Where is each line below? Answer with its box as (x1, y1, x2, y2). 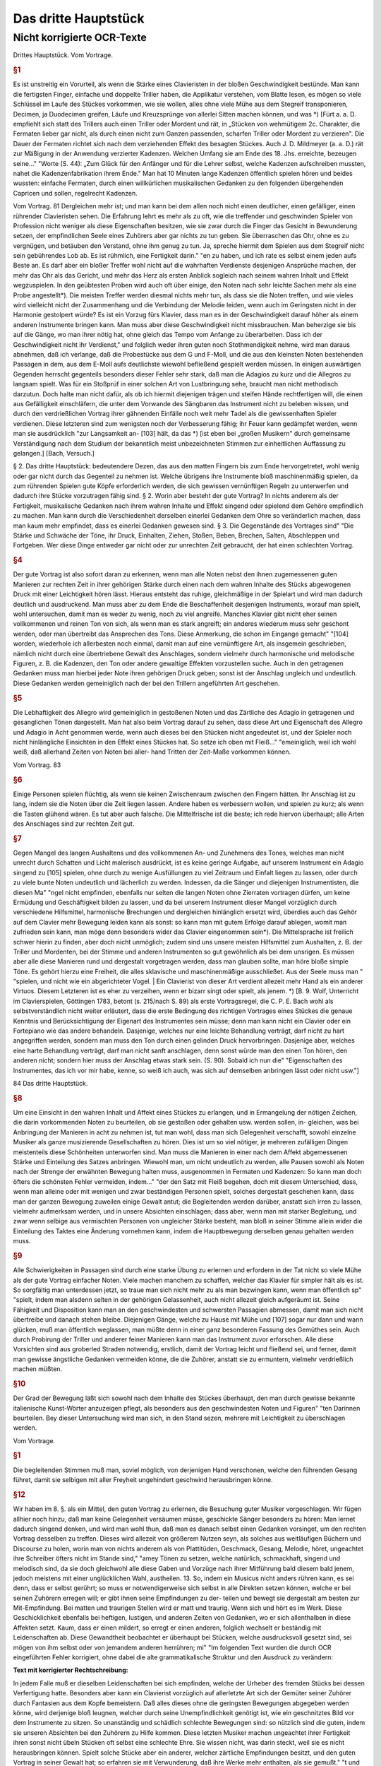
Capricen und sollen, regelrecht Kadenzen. (13, 189, 138, 197)
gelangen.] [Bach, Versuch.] (13, 449, 95, 457)
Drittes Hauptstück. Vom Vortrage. (13, 51, 113, 59)
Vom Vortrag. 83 (13, 760, 61, 769)
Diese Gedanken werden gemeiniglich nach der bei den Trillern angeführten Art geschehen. (13, 679, 280, 687)
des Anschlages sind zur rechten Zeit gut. (13, 819, 135, 828)
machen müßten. (13, 1365, 63, 1373)
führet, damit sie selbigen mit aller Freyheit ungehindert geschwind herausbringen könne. (13, 1476, 273, 1484)
